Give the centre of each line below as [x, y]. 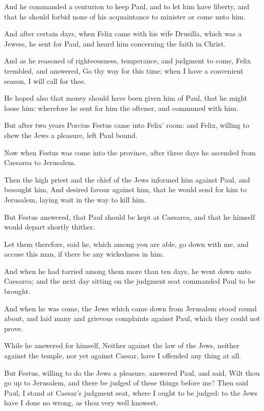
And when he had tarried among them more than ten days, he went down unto [128, 271]
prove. [14, 328]
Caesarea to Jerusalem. [40, 162]
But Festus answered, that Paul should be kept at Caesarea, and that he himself [130, 216]
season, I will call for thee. [45, 81]
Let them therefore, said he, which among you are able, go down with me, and [126, 244]
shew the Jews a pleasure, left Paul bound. [71, 135]
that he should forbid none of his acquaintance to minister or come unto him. [125, 16]
